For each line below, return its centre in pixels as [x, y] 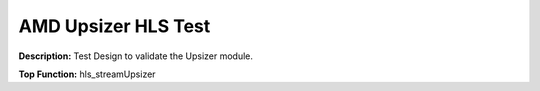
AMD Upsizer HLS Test [114, 26]
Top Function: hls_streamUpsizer [87, 74]
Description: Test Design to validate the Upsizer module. [136, 56]
